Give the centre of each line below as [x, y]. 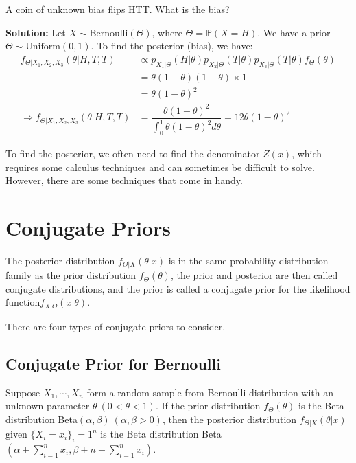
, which [307, 153]
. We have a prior [294, 32]
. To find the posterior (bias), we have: [172, 46]
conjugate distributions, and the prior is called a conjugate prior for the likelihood [178, 288]
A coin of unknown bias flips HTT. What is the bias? [118, 9]
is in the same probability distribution [248, 260]
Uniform [43, 47]
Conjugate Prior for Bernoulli [113, 363]
